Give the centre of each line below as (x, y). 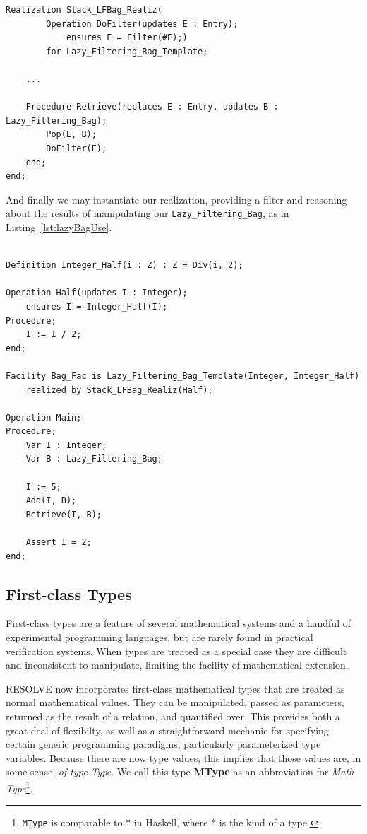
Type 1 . (19, 787)
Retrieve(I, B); (64, 514)
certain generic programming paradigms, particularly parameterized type (163, 744)
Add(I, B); (51, 501)
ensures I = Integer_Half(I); (97, 306)
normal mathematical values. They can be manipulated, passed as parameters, (175, 702)
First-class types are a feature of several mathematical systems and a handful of (178, 623)
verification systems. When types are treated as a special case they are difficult (176, 651)
